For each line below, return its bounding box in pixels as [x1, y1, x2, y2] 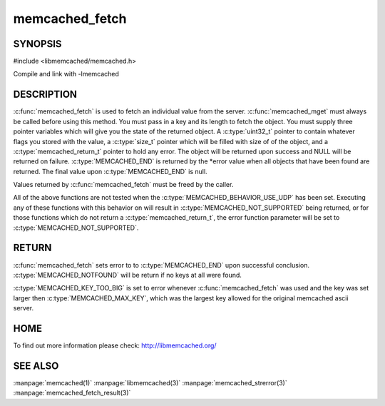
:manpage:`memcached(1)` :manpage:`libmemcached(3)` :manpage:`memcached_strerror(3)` [13, 378, 288, 387]
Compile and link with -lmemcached [13, 70, 119, 78]
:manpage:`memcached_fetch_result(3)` [13, 389, 131, 397]
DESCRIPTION [13, 88, 78, 101]
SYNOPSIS [13, 38, 62, 50]
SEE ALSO [13, 360, 59, 372]
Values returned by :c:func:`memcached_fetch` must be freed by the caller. [13, 181, 234, 189]
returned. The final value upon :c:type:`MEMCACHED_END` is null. [13, 167, 207, 176]
